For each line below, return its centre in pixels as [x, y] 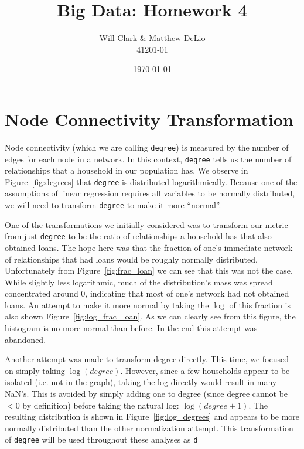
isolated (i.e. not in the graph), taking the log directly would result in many [141, 382]
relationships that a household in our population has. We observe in [127, 170]
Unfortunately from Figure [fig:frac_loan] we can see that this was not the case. [149, 271]
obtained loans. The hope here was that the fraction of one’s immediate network [149, 247]
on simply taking [35, 370]
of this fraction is [260, 305]
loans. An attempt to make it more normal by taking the [107, 305]
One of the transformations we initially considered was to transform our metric [146, 224]
